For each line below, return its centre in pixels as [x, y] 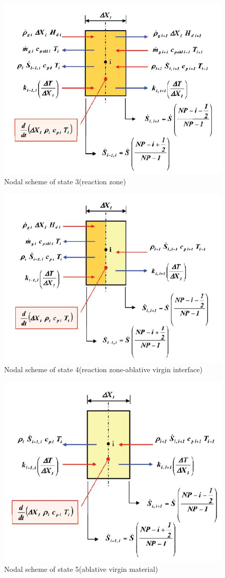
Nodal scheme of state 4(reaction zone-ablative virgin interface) [103, 369]
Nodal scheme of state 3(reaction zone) [65, 181]
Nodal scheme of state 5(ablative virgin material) [81, 569]
